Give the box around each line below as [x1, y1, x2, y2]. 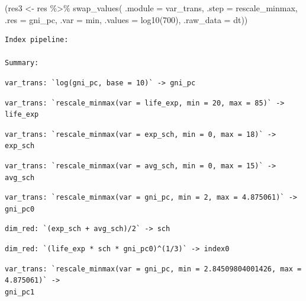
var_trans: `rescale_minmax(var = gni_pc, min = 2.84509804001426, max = [5, 264, 302, 273]
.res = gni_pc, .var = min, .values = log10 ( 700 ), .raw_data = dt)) [5, 13, 248, 25]
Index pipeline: [5, 36, 69, 44]
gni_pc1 [5, 287, 35, 296]
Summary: [5, 59, 39, 68]
